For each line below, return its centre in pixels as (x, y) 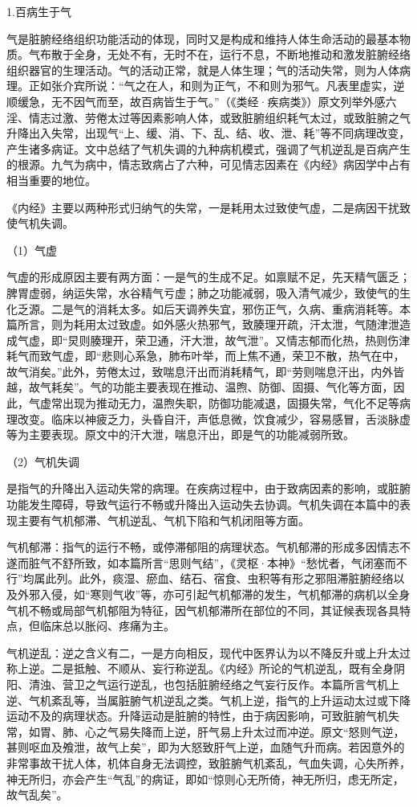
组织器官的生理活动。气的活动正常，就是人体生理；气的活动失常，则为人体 (203, 70)
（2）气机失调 (43, 461)
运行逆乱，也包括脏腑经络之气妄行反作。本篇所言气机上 (253, 684)
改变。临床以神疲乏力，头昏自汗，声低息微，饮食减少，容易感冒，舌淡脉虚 (214, 418)
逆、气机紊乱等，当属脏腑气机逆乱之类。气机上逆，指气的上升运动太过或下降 (208, 700)
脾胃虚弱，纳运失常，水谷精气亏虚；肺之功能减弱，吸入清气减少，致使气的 (203, 292)
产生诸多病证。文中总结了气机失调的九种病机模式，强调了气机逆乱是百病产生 (208, 148)
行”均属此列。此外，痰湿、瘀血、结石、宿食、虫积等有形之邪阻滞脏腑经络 (200, 578)
